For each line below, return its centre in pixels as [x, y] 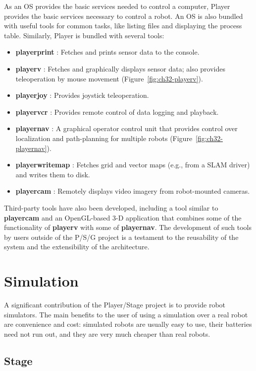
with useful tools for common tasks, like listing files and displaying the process [123, 26]
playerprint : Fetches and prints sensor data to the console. [107, 52]
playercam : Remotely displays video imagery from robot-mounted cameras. [133, 191]
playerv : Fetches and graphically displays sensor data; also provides [121, 68]
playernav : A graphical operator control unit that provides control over [127, 128]
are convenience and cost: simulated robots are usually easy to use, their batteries [128, 324]
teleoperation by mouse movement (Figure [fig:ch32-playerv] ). [109, 78]
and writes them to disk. [53, 174]
